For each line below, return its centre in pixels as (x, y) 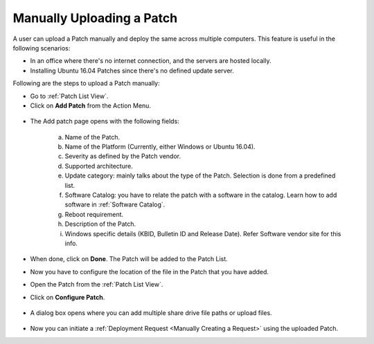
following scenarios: (42, 48)
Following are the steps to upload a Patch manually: (86, 84)
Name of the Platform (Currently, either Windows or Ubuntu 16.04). (160, 147)
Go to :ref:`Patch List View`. (69, 96)
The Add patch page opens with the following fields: (105, 122)
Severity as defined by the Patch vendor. (123, 156)
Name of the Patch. (92, 137)
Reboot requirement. (94, 214)
